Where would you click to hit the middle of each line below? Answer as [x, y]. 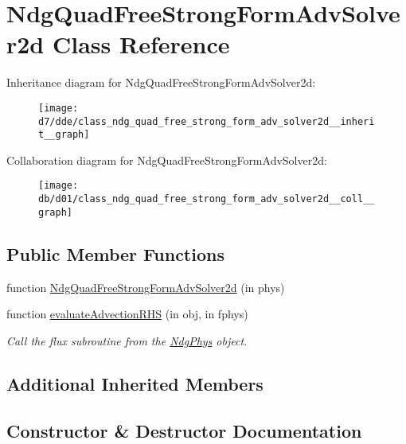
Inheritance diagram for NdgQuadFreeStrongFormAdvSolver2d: [161, 82]
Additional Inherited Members [135, 383]
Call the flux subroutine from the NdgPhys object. [127, 340]
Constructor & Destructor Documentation [184, 430]
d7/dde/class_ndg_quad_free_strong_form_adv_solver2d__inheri [207, 121]
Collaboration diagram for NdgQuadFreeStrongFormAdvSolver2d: [167, 160]
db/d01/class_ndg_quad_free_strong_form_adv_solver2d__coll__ [207, 199]
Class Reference [141, 44]
